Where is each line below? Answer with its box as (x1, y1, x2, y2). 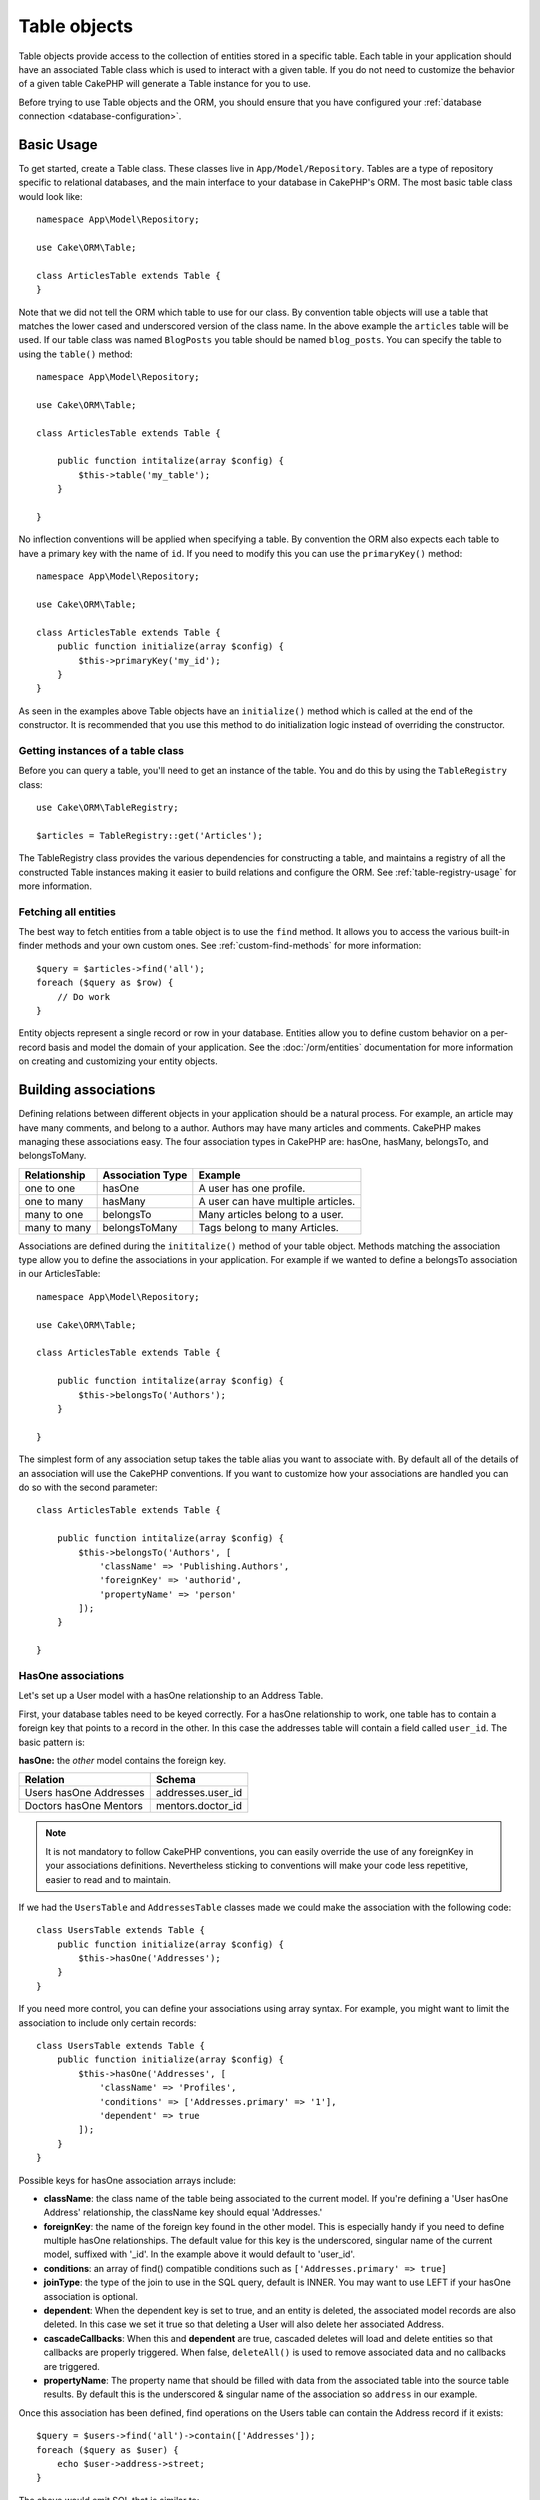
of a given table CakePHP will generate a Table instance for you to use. (18, 78, 311, 90)
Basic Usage (18, 136, 98, 153)
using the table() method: (18, 348, 134, 360)
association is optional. (43, 2290, 139, 2302)
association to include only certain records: (18, 2016, 197, 2029)
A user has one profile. (198, 1181, 306, 1195)
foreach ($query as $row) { (36, 977, 174, 989)
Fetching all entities (18, 905, 117, 919)
